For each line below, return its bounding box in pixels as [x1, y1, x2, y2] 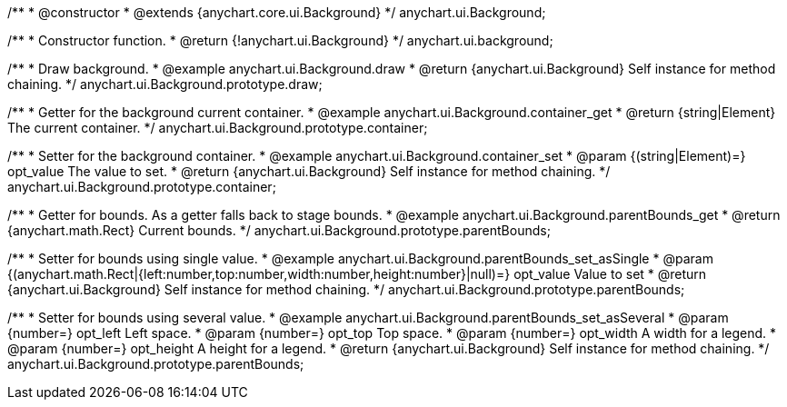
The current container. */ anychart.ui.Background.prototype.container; [7, 120, 428, 135]
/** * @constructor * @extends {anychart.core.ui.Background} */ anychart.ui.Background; [7, 5, 546, 20]
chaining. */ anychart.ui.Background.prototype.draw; [7, 76, 323, 92]
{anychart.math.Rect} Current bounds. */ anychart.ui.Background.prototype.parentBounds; [7, 223, 551, 238]
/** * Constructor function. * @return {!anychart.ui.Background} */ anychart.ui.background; [7, 33, 553, 48]
